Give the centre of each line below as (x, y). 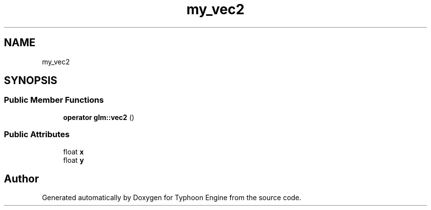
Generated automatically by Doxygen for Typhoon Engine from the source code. (172, 198)
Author (21, 179)
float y (74, 160)
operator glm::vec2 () (99, 117)
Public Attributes (37, 135)
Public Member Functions (54, 100)
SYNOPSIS (31, 81)
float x (73, 151)
